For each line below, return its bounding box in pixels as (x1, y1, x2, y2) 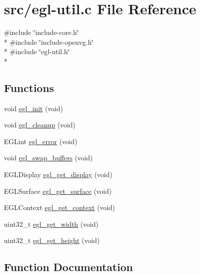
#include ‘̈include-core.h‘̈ (4, 27, 79, 37)
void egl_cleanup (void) (4, 120, 76, 130)
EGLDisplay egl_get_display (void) (4, 169, 113, 180)
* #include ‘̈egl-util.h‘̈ (4, 46, 70, 57)
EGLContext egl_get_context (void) (4, 202, 115, 213)
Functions (4, 80, 54, 95)
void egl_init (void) (4, 103, 63, 113)
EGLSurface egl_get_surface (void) (4, 185, 112, 196)
